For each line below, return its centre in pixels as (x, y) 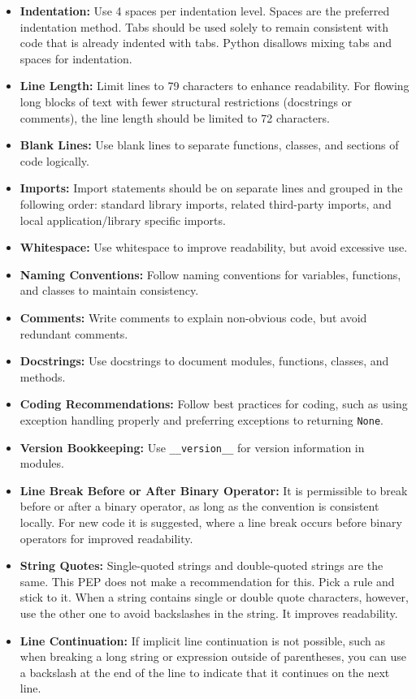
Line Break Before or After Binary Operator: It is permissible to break (214, 490)
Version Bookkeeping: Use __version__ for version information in (192, 447)
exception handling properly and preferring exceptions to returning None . (201, 419)
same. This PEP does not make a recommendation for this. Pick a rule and (207, 581)
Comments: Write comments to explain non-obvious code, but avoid (193, 317)
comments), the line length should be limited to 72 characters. (175, 117)
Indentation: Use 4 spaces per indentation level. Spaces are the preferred (205, 11)
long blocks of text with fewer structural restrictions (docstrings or (186, 101)
